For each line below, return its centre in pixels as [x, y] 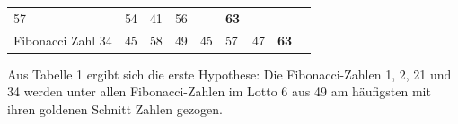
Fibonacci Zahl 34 [63, 40]
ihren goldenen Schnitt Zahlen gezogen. [115, 108]
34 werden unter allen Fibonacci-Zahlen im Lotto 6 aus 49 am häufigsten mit [219, 91]
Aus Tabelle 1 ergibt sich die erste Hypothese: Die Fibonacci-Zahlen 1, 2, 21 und [229, 74]
